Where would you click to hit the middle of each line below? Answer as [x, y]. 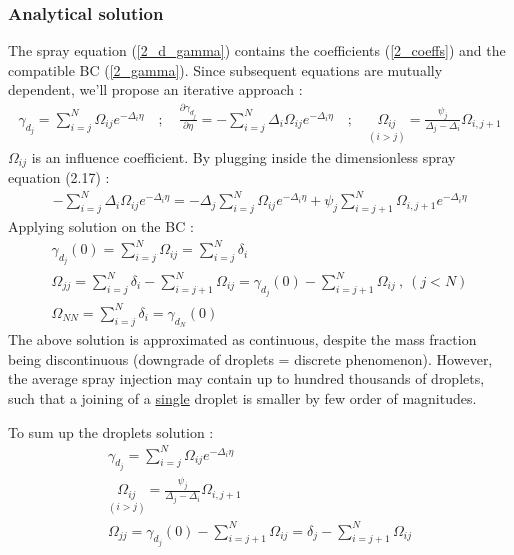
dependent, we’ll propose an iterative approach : [155, 89]
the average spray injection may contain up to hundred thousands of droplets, [246, 378]
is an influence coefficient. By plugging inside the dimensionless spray [243, 156]
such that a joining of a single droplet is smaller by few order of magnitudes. [242, 397]
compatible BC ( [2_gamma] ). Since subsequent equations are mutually [225, 69]
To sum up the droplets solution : [111, 431]
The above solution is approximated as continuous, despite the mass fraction [242, 339]
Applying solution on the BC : [101, 225]
